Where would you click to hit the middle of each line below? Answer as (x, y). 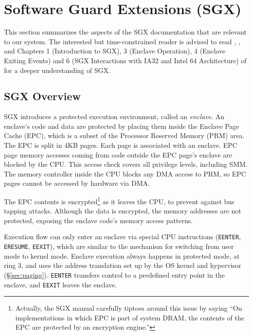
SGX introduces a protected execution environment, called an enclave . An (114, 116)
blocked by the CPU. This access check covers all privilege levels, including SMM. (126, 164)
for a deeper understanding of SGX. (57, 70)
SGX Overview (42, 96)
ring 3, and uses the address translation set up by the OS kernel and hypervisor (123, 265)
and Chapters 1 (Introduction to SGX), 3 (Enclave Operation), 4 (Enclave (115, 51)
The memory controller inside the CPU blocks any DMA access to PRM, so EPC (125, 173)
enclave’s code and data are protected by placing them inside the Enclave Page (122, 126)
